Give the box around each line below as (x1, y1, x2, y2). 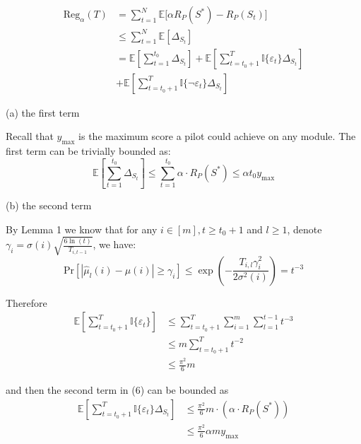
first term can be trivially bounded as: (6, 144, 171, 158)
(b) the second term (6, 198, 92, 213)
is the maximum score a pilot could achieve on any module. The (78, 129, 356, 144)
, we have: (93, 237, 136, 252)
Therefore (6, 295, 47, 310)
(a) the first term (6, 105, 80, 119)
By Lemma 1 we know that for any (6, 221, 158, 236)
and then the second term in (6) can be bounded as (6, 382, 229, 397)
